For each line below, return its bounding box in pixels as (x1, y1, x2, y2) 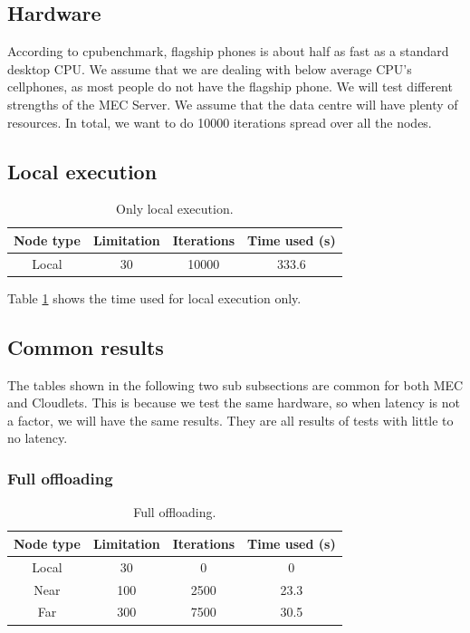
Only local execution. (116, 199, 234, 218)
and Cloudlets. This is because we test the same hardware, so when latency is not (7, 393, 460, 412)
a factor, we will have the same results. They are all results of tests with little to (7, 410, 454, 429)
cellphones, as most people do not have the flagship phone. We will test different (7, 77, 453, 96)
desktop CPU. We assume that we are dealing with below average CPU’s (7, 59, 412, 78)
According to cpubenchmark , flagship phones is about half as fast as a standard (7, 42, 449, 61)
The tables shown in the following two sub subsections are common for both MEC (7, 375, 464, 394)
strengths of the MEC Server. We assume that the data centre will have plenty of (7, 94, 458, 113)
